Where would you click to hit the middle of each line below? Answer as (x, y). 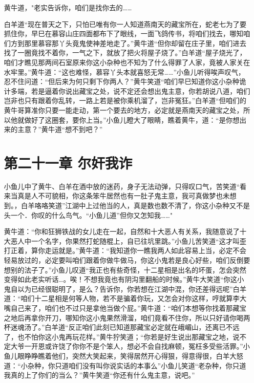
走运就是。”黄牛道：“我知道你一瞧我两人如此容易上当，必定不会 (146, 250)
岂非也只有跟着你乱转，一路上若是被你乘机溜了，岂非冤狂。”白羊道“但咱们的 (125, 100)
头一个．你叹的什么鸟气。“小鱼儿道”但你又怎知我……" (88, 215)
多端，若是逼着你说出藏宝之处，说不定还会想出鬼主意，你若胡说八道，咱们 (130, 91)
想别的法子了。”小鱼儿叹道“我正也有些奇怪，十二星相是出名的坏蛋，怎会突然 (125, 269)
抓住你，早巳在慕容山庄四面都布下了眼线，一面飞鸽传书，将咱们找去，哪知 (124, 33)
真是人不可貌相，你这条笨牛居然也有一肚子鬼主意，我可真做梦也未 (123, 196)
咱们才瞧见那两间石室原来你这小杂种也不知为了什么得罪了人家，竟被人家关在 (127, 62)
